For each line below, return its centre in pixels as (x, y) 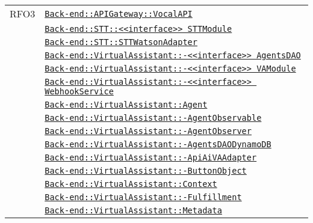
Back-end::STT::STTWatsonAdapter (121, 42)
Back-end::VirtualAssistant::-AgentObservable (153, 118)
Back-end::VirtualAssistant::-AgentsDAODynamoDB (158, 144)
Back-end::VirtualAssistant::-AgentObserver (148, 131)
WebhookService (79, 91)
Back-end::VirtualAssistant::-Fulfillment (143, 197)
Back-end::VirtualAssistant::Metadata (133, 210)
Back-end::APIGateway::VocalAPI (119, 14)
